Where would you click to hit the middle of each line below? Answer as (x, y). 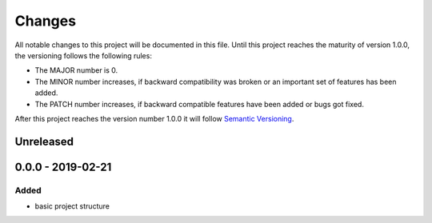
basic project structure (72, 206)
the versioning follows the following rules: (83, 55)
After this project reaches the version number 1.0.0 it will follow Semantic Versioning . (154, 118)
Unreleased (44, 141)
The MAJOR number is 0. (76, 70)
